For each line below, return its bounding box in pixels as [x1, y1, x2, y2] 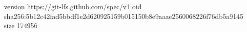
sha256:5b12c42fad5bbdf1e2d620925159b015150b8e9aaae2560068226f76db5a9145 [4, 11, 244, 21]
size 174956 [4, 20, 38, 31]
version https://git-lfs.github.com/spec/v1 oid [4, 1, 142, 11]
